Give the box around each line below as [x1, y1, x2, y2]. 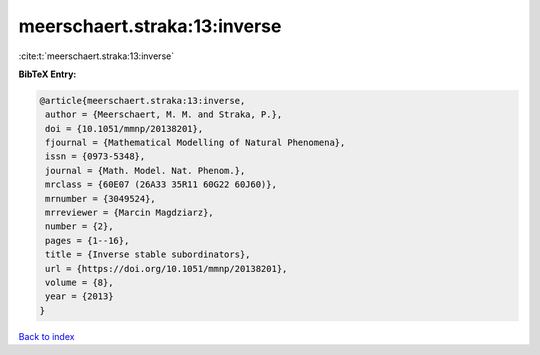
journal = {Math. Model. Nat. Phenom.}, [45, 165, 246, 176]
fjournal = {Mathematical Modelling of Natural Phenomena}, [45, 137, 346, 149]
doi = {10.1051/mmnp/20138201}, [45, 123, 204, 134]
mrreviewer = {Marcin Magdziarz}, [45, 207, 214, 219]
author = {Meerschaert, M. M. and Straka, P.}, [45, 109, 283, 120]
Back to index [18, 330, 75, 342]
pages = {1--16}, [45, 235, 130, 246]
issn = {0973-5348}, [45, 151, 146, 162]
